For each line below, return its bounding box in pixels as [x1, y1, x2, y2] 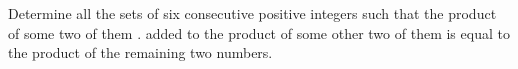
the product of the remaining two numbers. [8, 42, 273, 63]
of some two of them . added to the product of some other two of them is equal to [8, 22, 510, 43]
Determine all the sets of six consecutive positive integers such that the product [8, 3, 497, 23]
